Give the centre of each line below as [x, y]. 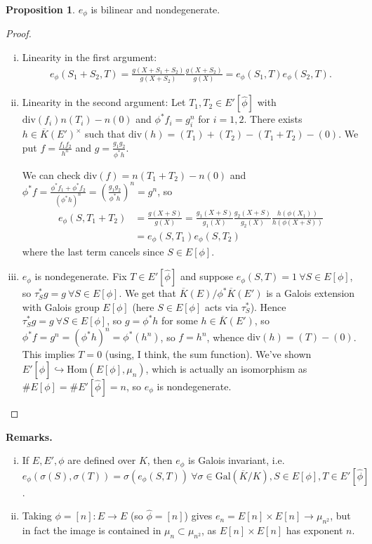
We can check [51, 174]
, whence [225, 337]
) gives [198, 516]
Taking [37, 516]
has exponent [314, 530]
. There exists [273, 119]
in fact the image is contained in [92, 530]
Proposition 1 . [40, 9]
